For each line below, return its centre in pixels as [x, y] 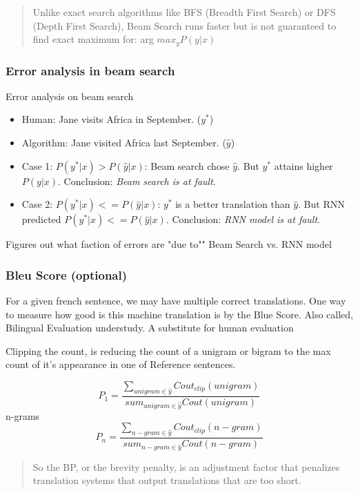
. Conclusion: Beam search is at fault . [137, 181]
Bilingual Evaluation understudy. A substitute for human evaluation [150, 328]
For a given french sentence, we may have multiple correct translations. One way [176, 301]
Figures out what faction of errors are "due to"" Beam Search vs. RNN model [169, 244]
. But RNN [321, 204]
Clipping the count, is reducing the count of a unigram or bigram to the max [168, 350]
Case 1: [37, 165]
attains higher [304, 165]
